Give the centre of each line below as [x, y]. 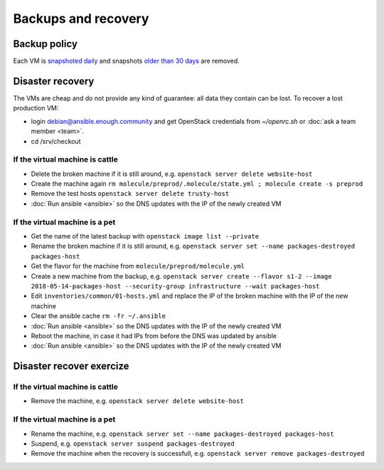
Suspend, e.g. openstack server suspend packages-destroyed [133, 443]
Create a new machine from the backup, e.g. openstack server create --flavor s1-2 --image [181, 276]
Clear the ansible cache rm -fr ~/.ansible [98, 316]
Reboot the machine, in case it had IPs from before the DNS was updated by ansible [154, 335]
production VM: [36, 108]
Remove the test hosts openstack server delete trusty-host [130, 194]
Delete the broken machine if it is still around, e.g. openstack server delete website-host [172, 174]
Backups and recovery [81, 19]
